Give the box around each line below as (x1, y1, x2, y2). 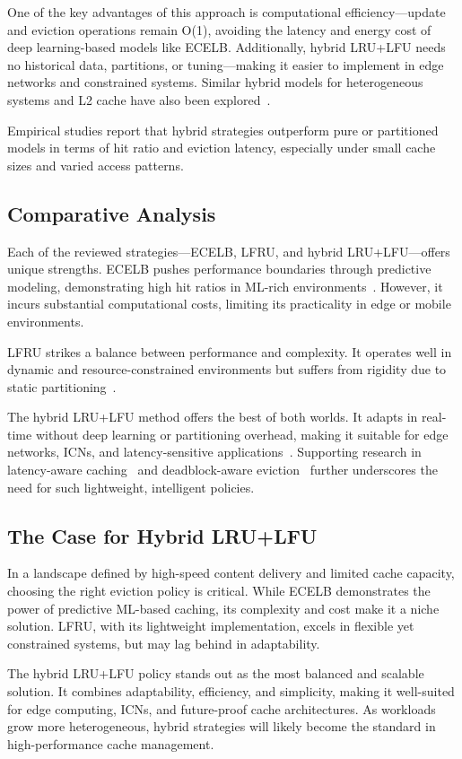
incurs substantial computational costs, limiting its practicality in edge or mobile (7, 294, 451, 313)
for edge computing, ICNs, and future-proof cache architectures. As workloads (7, 699, 436, 718)
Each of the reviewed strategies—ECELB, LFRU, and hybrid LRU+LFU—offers (7, 241, 450, 260)
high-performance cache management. (7, 734, 214, 753)
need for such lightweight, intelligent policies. (7, 477, 255, 496)
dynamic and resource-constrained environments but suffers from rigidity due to (7, 360, 447, 379)
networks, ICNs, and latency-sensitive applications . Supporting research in (7, 442, 422, 461)
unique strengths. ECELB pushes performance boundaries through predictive (7, 259, 431, 278)
